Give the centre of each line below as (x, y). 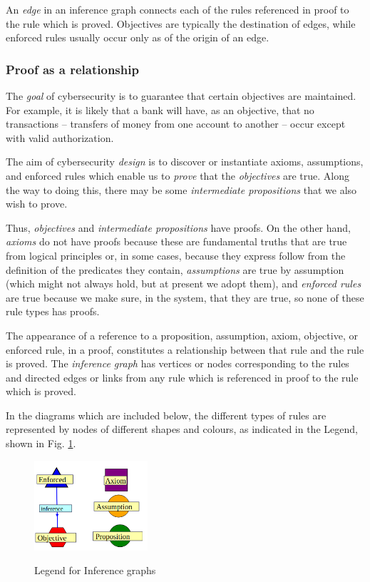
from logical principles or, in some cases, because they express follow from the (176, 255)
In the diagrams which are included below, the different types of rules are (166, 415)
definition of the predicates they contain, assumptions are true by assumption (175, 269)
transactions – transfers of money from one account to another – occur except (176, 124)
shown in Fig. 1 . (41, 443)
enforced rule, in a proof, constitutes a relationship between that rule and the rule (185, 349)
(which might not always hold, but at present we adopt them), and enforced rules (184, 284)
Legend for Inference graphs (95, 570)
